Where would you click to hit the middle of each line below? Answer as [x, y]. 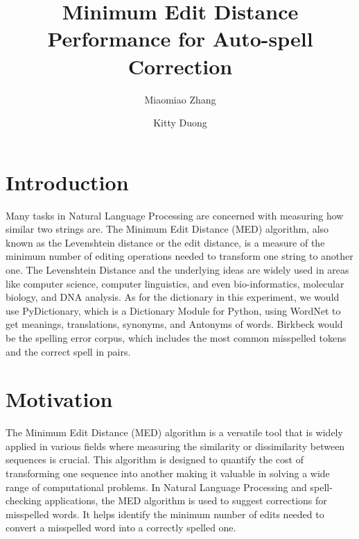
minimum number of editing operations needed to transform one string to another [179, 256]
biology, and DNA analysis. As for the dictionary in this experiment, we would [173, 297]
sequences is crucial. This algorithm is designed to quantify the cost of [155, 459]
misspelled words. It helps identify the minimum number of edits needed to [165, 514]
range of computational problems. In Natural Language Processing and [156, 487]
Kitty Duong [180, 123]
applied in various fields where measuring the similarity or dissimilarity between [175, 446]
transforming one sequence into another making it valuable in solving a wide [168, 473]
